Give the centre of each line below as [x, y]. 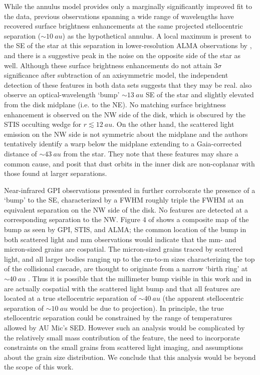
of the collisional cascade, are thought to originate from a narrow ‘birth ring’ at [126, 268]
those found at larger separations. [56, 173]
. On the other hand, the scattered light [173, 124]
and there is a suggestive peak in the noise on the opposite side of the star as [122, 55]
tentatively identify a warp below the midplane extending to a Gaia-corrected [123, 144]
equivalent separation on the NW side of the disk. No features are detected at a [126, 209]
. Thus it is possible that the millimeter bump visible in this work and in [140, 278]
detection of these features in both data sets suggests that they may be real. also [128, 84]
